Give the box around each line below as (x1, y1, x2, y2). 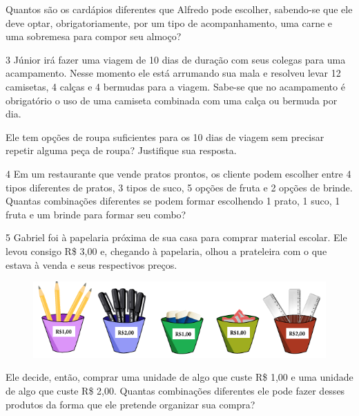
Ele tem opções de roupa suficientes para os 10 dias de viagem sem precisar (6, 129, 324, 144)
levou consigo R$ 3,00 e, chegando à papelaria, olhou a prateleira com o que (6, 243, 327, 258)
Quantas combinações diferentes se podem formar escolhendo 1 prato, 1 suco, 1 (6, 193, 340, 208)
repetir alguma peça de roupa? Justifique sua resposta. (6, 143, 237, 158)
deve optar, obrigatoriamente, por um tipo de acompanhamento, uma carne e (6, 15, 333, 30)
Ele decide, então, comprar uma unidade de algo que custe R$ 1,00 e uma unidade (6, 370, 353, 384)
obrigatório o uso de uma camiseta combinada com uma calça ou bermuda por (6, 93, 338, 107)
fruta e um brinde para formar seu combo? (6, 207, 186, 221)
